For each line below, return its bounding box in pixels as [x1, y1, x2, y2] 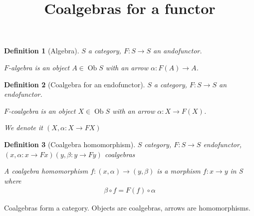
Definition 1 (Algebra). [4, 45, 79, 56]
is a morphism [157, 166, 201, 176]
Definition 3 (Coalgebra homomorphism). [4, 139, 136, 149]
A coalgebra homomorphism [4, 166, 88, 176]
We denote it [4, 122, 43, 133]
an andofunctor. [153, 45, 202, 56]
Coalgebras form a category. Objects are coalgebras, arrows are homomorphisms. [4, 203, 251, 213]
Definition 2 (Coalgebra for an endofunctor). [4, 79, 145, 89]
